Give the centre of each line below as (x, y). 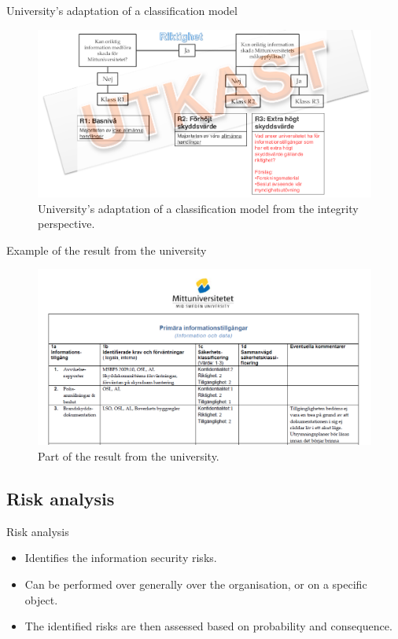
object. (41, 599)
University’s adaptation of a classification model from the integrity (198, 208)
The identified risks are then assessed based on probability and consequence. (208, 626)
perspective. (66, 224)
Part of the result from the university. (129, 456)
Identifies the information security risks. (121, 558)
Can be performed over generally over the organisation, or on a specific (196, 584)
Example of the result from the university (107, 250)
